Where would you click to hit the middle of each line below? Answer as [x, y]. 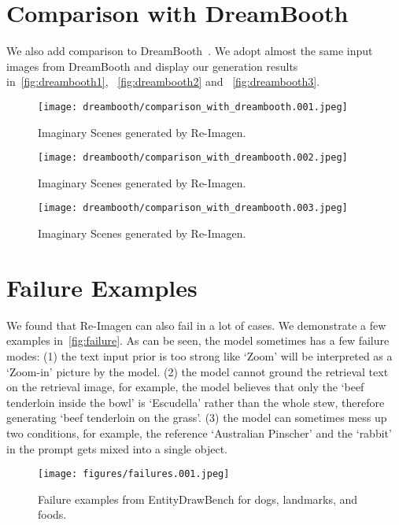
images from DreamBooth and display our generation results [152, 66]
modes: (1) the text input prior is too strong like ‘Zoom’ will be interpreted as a [199, 355]
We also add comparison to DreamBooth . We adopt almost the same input [190, 51]
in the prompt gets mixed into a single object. [117, 448]
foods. [52, 514]
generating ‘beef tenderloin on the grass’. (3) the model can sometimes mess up [197, 418]
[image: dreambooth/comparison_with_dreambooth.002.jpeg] [193, 158]
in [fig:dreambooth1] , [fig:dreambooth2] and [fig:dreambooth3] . [163, 81]
